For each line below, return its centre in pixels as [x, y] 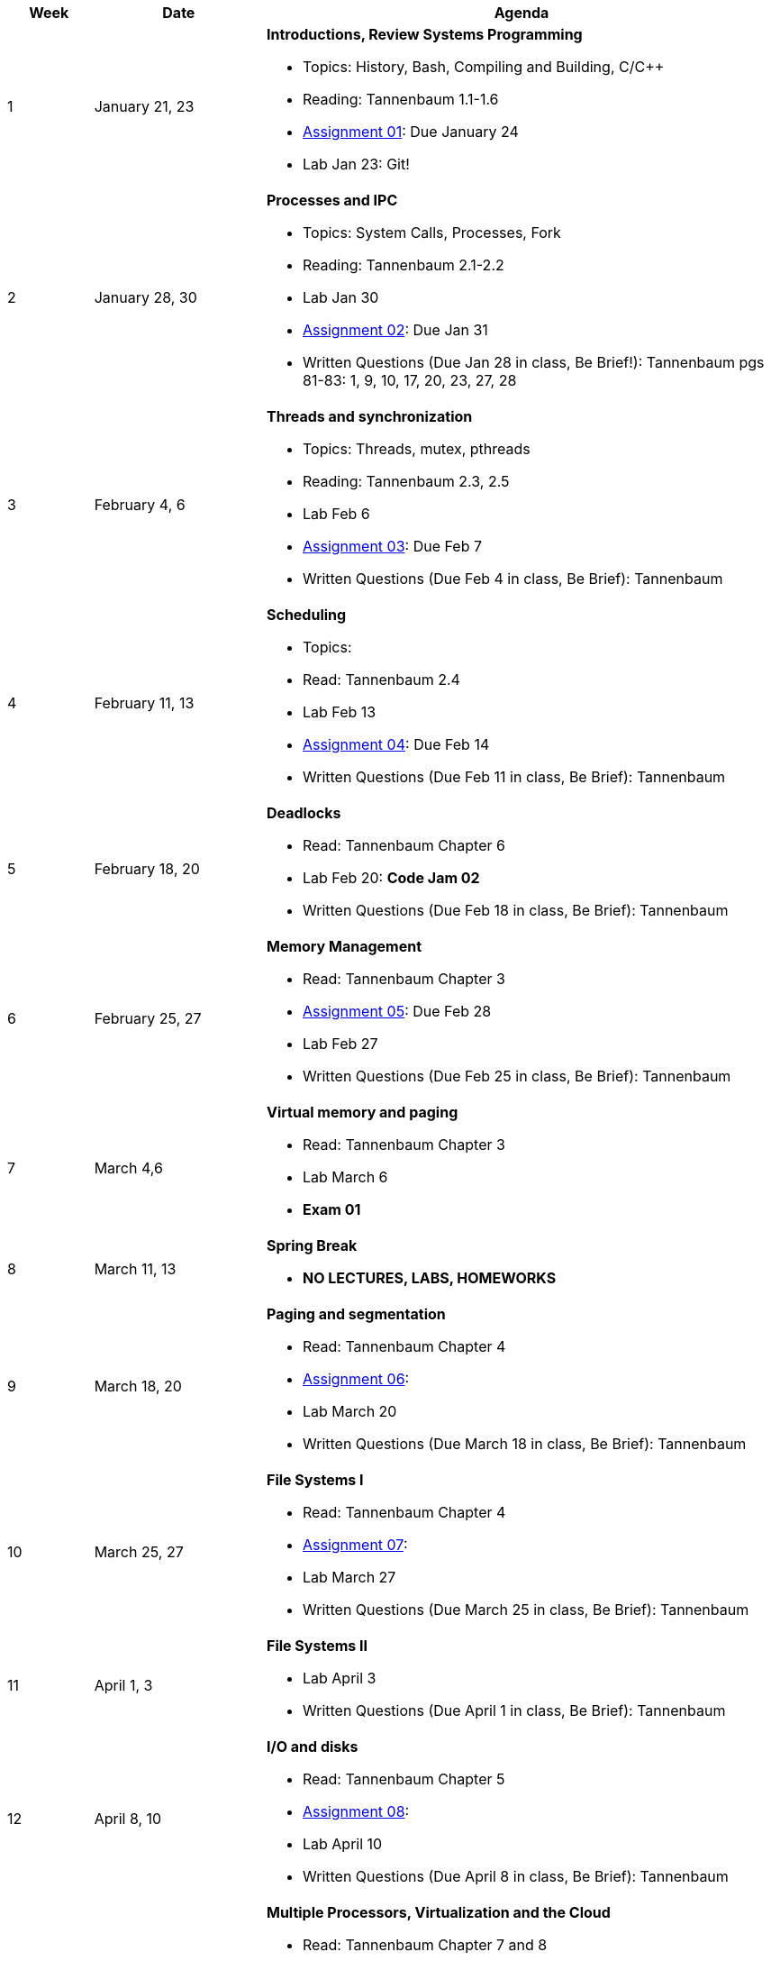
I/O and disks [312, 1747]
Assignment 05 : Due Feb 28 [397, 1011]
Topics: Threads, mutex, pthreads [416, 449]
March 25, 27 [139, 1552]
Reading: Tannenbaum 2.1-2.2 [403, 265]
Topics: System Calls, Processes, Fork [431, 233]
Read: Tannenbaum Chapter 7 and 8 [425, 1945]
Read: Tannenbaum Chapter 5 [404, 1779]
